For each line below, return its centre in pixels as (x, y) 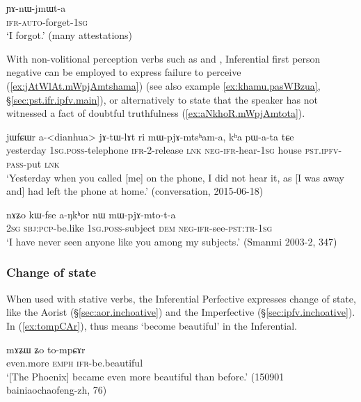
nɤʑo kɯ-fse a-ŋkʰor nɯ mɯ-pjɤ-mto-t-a (91, 214)
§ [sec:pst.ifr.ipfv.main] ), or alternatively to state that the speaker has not (162, 99)
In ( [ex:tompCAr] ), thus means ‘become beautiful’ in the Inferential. (152, 325)
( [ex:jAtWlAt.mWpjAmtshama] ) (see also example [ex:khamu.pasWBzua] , (163, 85)
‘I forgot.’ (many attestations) (70, 35)
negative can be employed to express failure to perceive (124, 72)
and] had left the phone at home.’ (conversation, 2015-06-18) (135, 191)
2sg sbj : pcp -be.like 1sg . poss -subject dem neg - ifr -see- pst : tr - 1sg (139, 228)
